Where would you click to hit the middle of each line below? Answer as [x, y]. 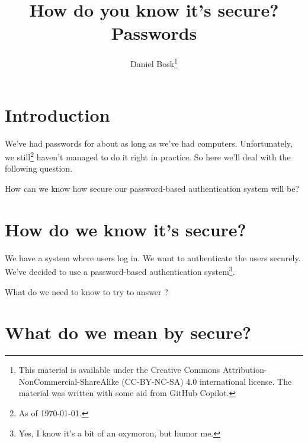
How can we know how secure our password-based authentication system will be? [152, 188]
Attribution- [245, 370]
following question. [39, 168]
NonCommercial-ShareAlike [69, 381]
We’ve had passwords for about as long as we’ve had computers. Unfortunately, [149, 143]
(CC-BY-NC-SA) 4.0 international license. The [207, 381]
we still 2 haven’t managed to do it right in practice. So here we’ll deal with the [148, 156]
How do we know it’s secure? [126, 229]
